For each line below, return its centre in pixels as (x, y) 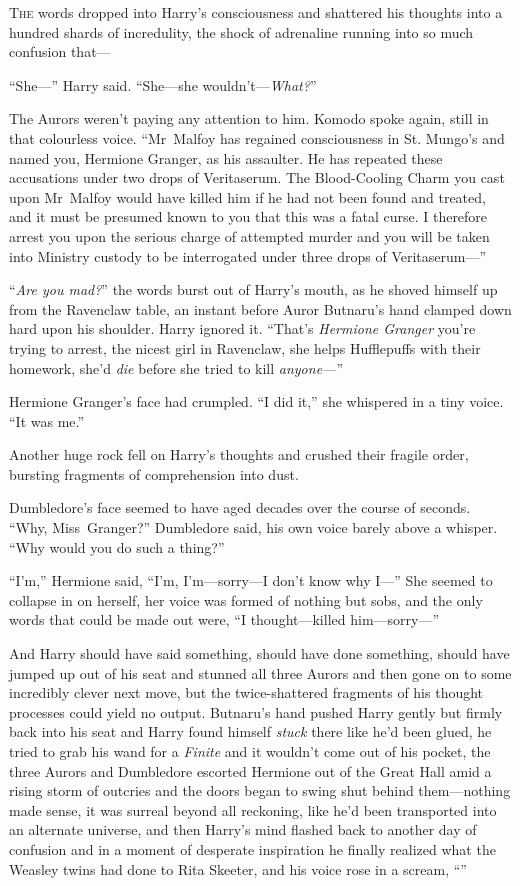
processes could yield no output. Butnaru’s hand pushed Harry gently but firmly (256, 711)
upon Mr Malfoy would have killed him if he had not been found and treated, (247, 196)
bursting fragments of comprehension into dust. (154, 473)
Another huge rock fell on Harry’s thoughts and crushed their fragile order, (239, 454)
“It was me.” (47, 420)
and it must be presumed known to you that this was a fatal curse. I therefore (248, 216)
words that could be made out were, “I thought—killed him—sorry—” (224, 619)
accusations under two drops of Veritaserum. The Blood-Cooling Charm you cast (257, 177)
